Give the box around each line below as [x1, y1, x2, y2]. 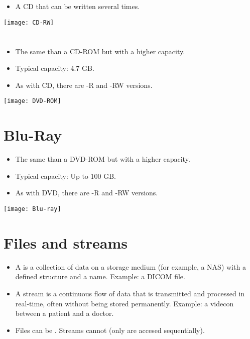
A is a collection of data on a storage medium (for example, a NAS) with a [15, 261, 246, 272]
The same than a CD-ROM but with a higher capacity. [15, 46, 185, 56]
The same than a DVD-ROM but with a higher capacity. [15, 154, 190, 164]
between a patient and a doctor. [15, 308, 114, 318]
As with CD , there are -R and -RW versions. [15, 79, 153, 90]
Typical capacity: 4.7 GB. [15, 63, 94, 73]
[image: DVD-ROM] [4, 97, 61, 105]
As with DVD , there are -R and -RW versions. [15, 187, 158, 198]
